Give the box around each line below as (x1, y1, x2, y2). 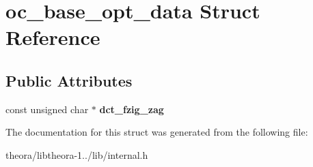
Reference (5, 23, 100, 51)
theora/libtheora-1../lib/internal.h (5, 147, 148, 162)
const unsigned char (5, 102, 89, 116)
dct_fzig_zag (99, 102, 164, 116)
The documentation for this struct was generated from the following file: (5, 125, 308, 139)
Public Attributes (5, 70, 133, 91)
